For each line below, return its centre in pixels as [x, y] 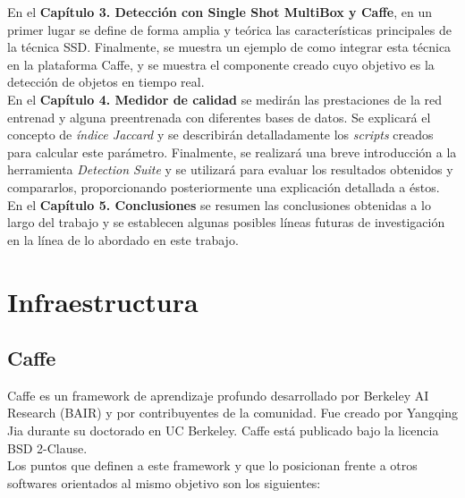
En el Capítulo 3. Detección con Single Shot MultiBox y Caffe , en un [220, 12]
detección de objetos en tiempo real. [106, 82]
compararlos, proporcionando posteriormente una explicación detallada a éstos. [224, 186]
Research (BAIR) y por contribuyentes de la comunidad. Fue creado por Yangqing [232, 413]
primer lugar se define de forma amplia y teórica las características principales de [229, 29]
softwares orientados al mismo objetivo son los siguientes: [164, 482]
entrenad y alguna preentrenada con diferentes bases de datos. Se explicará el [219, 117]
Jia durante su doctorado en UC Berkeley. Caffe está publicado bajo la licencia [223, 430]
